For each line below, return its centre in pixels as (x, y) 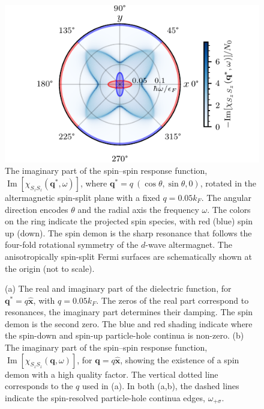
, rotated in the (228, 183)
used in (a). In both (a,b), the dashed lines (160, 386)
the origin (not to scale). (50, 268)
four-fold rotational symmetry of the (72, 244)
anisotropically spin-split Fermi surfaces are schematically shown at (128, 256)
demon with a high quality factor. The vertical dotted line (112, 374)
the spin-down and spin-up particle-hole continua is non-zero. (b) (124, 335)
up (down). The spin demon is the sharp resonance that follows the (128, 232)
